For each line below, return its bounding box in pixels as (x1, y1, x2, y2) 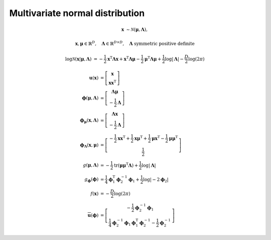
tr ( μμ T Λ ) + (113, 161, 139, 168)
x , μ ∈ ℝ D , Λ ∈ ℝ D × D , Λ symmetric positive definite (75, 40, 195, 46)
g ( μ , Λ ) (83, 162, 99, 168)
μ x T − (151, 135, 165, 141)
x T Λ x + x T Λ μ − (107, 55, 141, 62)
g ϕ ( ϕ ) (84, 176, 99, 183)
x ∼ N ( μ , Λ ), (121, 27, 148, 33)
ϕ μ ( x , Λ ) (80, 117, 99, 124)
